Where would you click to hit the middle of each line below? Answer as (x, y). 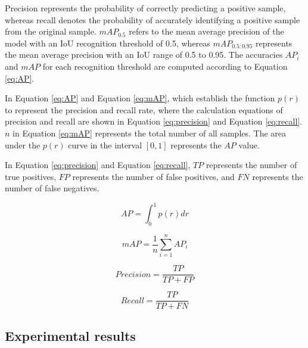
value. (249, 145)
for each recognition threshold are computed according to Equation (165, 66)
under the (23, 145)
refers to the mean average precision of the (206, 31)
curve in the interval (105, 145)
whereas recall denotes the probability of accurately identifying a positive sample (153, 19)
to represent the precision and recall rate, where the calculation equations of (144, 109)
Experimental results (70, 335)
